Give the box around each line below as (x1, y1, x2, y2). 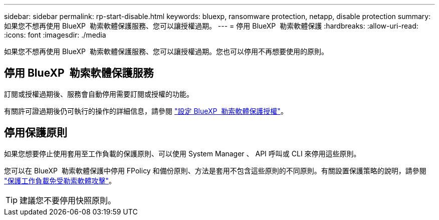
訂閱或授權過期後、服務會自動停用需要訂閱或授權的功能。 (4, 89, 193, 98)
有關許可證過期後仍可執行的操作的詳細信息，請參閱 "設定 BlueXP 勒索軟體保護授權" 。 (4, 106, 288, 115)
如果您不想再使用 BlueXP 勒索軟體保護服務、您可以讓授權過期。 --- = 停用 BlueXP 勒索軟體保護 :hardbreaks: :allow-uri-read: (4, 22, 418, 30)
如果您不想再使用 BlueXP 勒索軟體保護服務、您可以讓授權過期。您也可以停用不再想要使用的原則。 (4, 47, 328, 56)
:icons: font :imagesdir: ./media (4, 31, 106, 39)
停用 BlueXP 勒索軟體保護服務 (4, 67, 154, 80)
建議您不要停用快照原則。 (20, 195, 116, 205)
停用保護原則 (4, 126, 67, 139)
